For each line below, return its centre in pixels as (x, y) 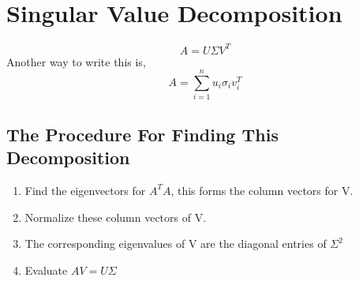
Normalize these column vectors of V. (116, 217)
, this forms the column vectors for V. (262, 190)
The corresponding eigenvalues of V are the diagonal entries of (176, 244)
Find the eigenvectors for (85, 190)
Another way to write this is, (76, 61)
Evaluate (46, 270)
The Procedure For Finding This (142, 134)
